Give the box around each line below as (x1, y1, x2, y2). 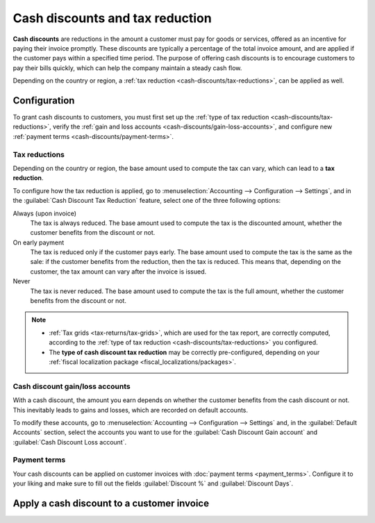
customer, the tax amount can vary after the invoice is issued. (30, 267, 207, 276)
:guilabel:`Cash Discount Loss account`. (12, 438, 127, 446)
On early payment (12, 238, 65, 247)
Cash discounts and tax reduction (12, 10, 212, 26)
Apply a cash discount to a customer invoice (12, 497, 210, 510)
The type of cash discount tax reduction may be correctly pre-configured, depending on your (49, 348, 320, 356)
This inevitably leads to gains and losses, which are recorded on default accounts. (12, 406, 249, 414)
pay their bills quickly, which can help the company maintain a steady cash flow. (12, 63, 242, 72)
